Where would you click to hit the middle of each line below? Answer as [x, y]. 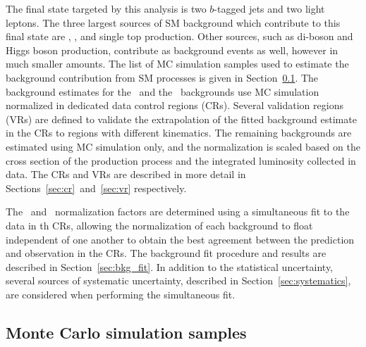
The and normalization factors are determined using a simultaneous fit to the [178, 212]
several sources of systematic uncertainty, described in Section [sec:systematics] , [178, 280]
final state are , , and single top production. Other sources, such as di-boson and [179, 36]
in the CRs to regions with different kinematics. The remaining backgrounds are [179, 133]
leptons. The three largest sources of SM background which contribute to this [173, 22]
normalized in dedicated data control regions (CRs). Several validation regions [175, 105]
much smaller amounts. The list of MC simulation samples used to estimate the [177, 64]
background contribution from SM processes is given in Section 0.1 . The [162, 77]
